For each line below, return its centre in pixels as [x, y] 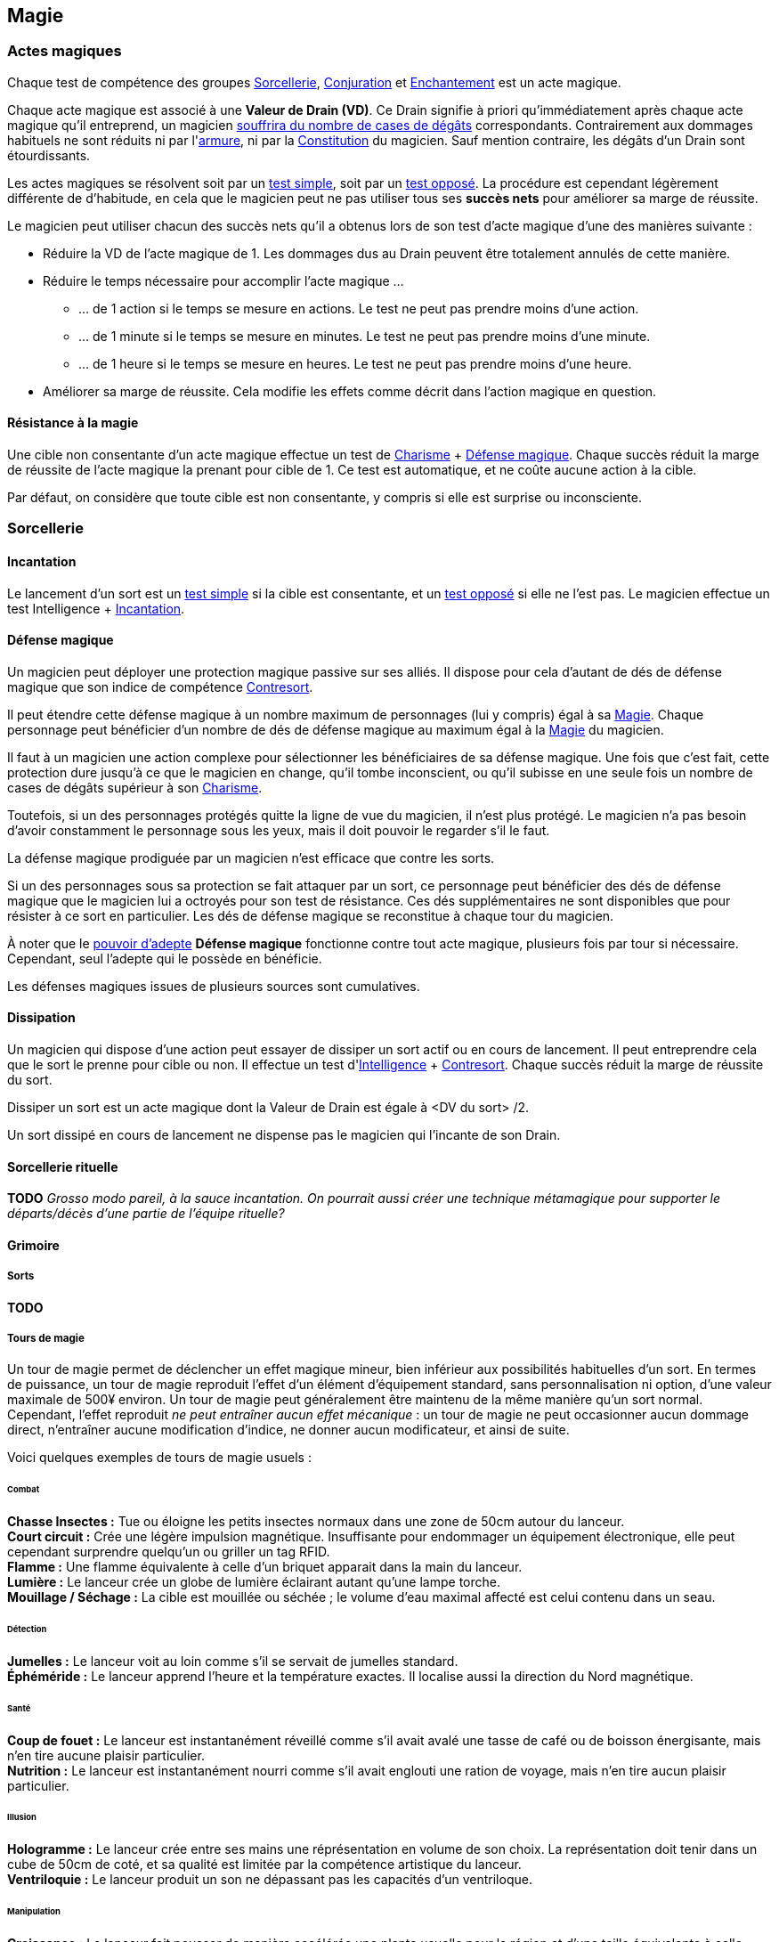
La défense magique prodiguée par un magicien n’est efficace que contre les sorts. [251, 857]
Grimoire [33, 1245]
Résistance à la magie [73, 423]
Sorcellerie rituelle [63, 1166]
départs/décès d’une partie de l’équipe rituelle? [146, 1214]
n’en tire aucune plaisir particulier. [106, 1755]
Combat [24, 1490]
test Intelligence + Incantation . [96, 608]
